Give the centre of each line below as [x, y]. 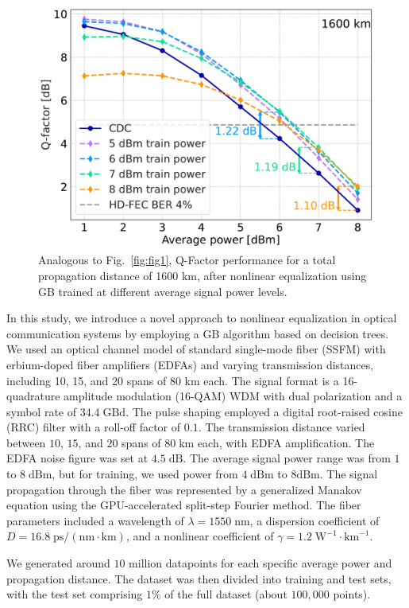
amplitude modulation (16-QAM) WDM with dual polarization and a [233, 396]
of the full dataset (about [226, 594]
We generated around [58, 563]
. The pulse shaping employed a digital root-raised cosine [264, 411]
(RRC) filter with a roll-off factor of [94, 427]
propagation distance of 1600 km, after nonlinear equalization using [203, 275]
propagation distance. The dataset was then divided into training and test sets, [199, 578]
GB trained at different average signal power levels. [163, 291]
